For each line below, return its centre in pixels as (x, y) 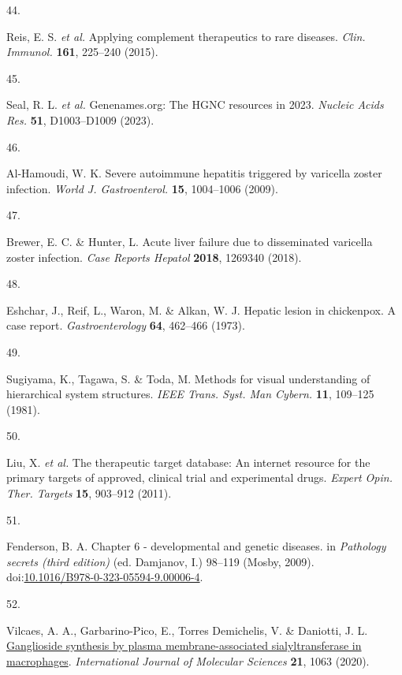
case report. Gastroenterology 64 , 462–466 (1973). (126, 325)
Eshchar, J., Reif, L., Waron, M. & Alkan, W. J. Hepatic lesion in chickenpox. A (201, 310)
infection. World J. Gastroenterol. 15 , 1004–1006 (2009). (142, 188)
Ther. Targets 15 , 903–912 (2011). (89, 493)
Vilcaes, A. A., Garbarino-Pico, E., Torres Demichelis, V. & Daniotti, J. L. (187, 630)
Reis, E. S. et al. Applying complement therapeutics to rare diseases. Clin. (186, 36)
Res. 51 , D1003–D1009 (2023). (80, 119)
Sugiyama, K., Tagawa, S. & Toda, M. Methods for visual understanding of (188, 378)
